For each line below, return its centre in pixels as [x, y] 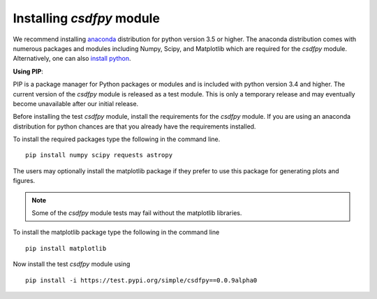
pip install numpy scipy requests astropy [99, 155]
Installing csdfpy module [87, 18]
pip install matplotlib [66, 248]
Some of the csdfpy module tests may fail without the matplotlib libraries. [137, 213]
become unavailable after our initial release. [76, 103]
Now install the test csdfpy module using [72, 264]
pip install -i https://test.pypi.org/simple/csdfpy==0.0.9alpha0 [141, 280]
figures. [24, 181]
